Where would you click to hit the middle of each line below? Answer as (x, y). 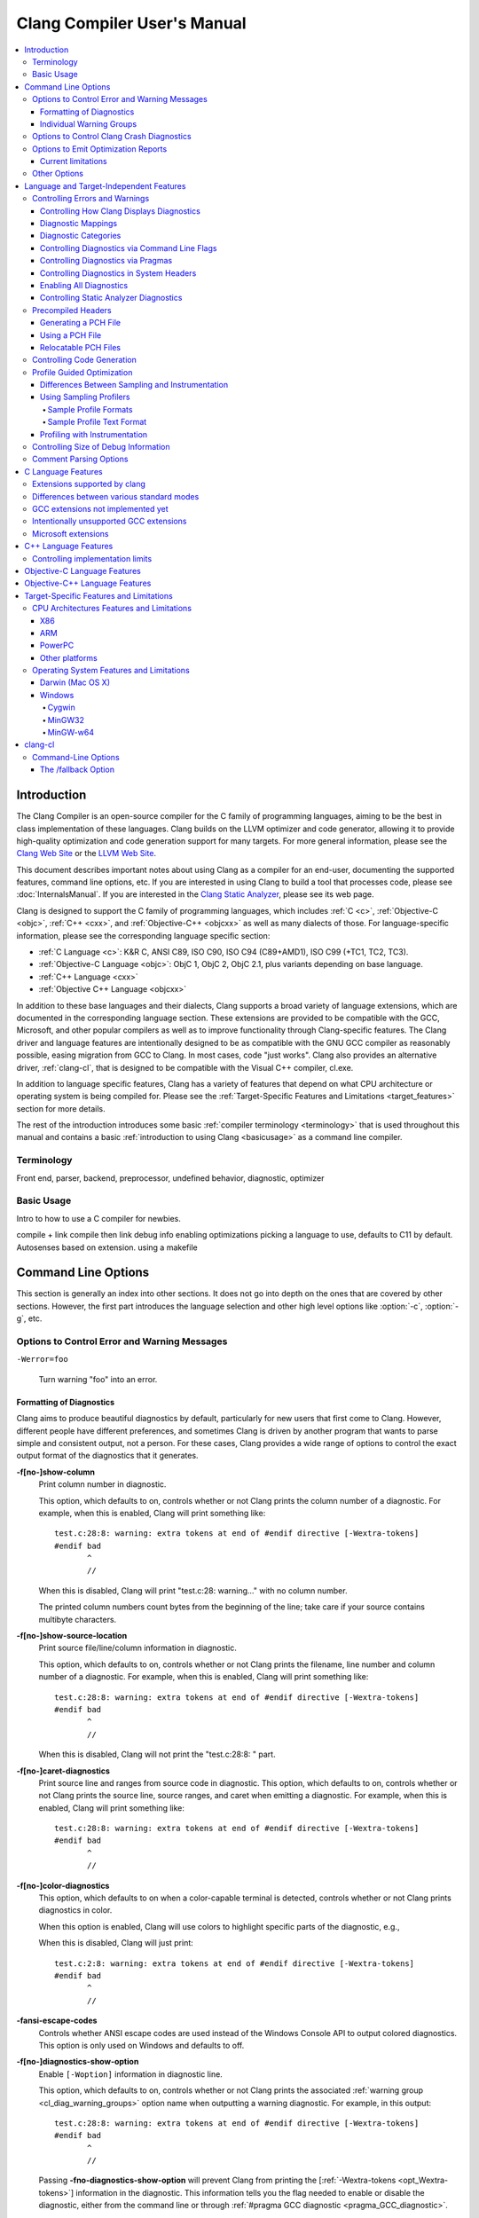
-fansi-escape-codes (57, 2021)
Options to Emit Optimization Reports (100, 149)
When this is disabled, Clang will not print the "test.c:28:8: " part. (157, 1754)
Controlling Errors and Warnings (91, 199)
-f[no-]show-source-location (72, 1636)
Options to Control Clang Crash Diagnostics (112, 137)
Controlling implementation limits (92, 558)
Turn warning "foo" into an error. (98, 1379)
